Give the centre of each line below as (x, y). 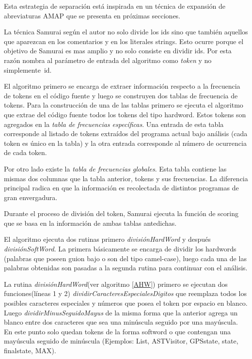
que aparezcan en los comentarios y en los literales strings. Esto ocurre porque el (124, 41)
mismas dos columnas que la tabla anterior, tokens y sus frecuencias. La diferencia (126, 178)
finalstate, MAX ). (30, 350)
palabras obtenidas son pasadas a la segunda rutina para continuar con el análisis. (126, 268)
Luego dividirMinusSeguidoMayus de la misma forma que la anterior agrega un (121, 312)
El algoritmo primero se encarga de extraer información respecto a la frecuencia (122, 86)
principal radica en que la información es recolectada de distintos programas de (121, 188)
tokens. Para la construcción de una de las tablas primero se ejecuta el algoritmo (124, 105)
